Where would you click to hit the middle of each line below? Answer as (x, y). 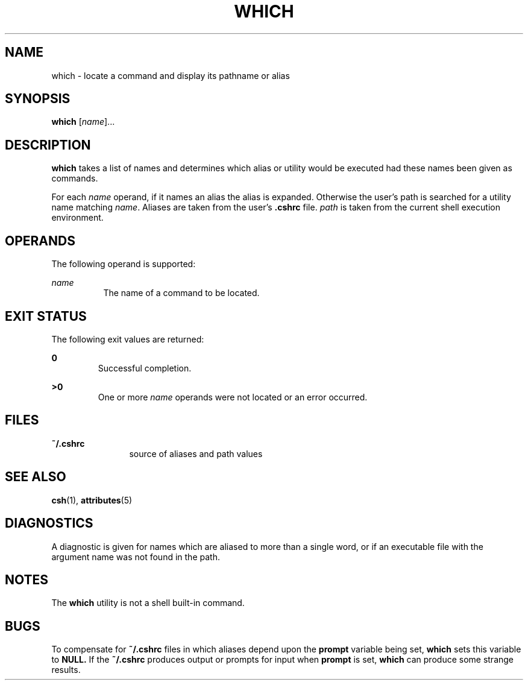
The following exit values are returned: (128, 339)
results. (66, 670)
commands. (75, 178)
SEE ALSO (36, 477)
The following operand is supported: (124, 264)
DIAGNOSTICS (49, 523)
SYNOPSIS (38, 99)
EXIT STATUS (46, 316)
